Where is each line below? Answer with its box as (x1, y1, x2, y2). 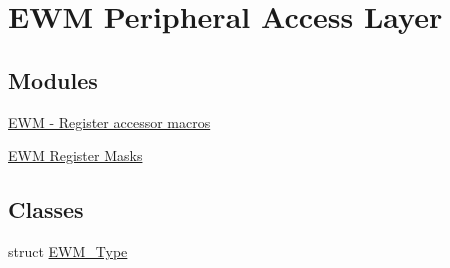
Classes (8, 194, 84, 225)
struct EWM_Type (8, 240, 128, 261)
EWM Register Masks (8, 145, 143, 166)
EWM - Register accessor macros (8, 111, 211, 132)
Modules (8, 64, 98, 95)
